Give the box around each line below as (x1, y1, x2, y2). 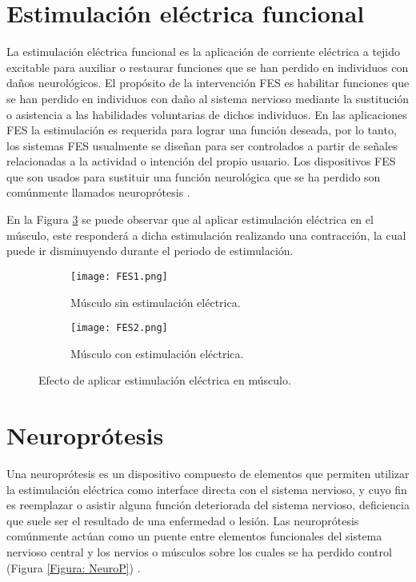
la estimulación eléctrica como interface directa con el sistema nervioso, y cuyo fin (6, 480, 407, 497)
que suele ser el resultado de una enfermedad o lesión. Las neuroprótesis (6, 512, 359, 528)
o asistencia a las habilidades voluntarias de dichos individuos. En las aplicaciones (6, 106, 407, 122)
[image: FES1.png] (70, 270, 168, 282)
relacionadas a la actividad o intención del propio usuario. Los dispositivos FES (6, 153, 396, 169)
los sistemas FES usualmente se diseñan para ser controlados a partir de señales (6, 137, 398, 153)
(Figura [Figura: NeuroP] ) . (6, 559, 141, 576)
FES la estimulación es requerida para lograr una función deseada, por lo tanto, (6, 122, 397, 138)
